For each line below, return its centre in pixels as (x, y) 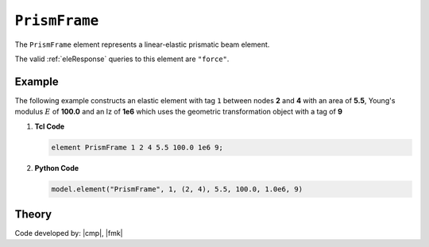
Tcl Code (50, 126)
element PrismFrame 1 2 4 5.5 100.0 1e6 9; (137, 147)
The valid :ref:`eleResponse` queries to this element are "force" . (122, 59)
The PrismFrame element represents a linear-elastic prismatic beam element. (142, 44)
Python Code (57, 168)
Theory (33, 214)
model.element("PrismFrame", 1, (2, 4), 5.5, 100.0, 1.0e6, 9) (177, 189)
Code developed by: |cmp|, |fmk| (69, 233)
